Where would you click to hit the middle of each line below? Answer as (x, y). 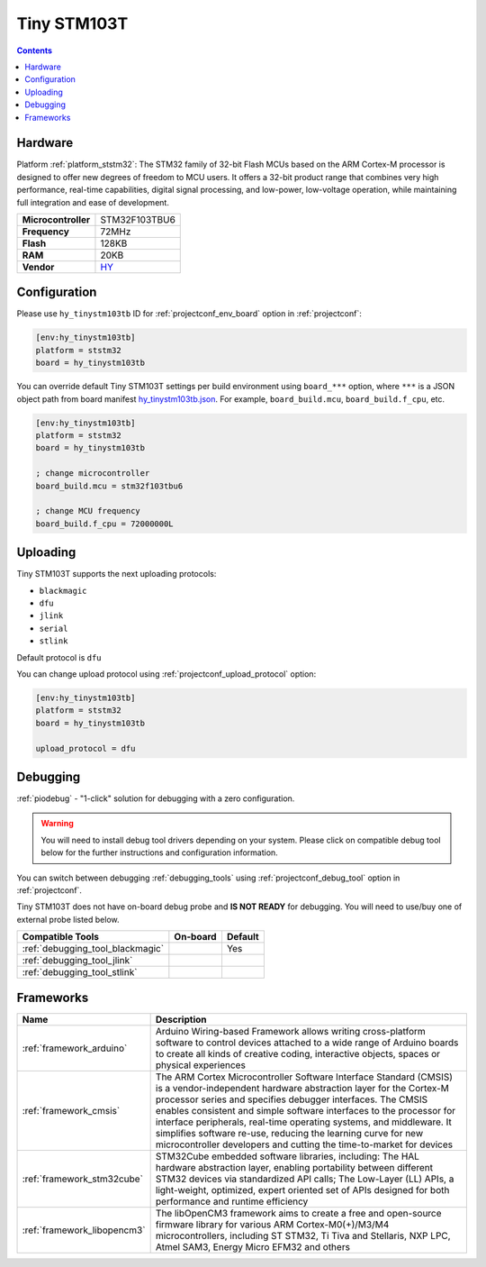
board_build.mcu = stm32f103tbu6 (109, 486)
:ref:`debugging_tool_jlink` (77, 961)
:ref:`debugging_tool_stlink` (80, 972)
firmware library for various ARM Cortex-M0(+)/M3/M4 (272, 1224)
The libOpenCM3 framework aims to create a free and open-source (298, 1213)
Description (181, 1019)
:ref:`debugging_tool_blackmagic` (93, 949)
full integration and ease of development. (93, 202)
